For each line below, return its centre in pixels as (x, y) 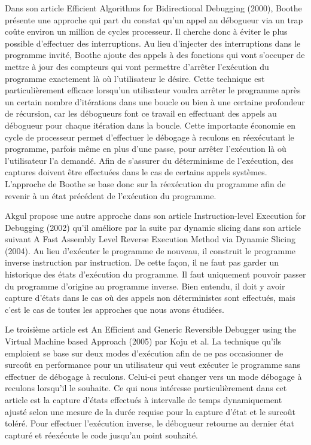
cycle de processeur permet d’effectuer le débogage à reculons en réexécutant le (150, 137)
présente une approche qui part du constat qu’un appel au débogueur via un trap (154, 19)
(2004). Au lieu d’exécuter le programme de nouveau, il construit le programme (150, 250)
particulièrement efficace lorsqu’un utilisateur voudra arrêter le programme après (153, 90)
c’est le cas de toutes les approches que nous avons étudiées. (115, 309)
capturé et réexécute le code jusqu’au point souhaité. (102, 435)
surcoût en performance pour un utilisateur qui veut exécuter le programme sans (153, 365)
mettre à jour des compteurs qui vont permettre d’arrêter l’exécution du (137, 66)
